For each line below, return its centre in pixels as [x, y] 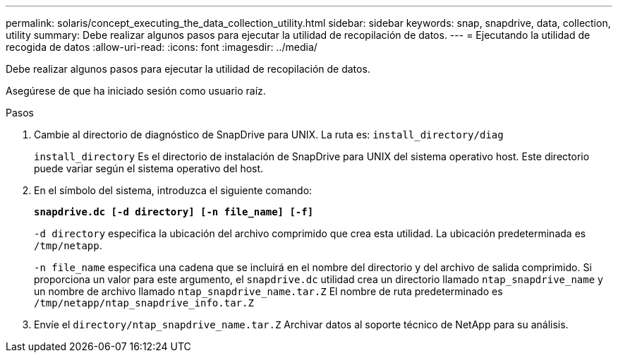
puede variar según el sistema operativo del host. [149, 168]
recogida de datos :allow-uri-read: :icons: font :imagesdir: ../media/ [162, 47]
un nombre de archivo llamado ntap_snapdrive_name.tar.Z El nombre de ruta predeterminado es [268, 291]
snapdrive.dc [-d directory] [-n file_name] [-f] [174, 212]
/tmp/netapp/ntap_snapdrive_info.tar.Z [144, 303]
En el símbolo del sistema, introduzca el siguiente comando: [173, 190]
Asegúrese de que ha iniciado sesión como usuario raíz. [136, 91]
